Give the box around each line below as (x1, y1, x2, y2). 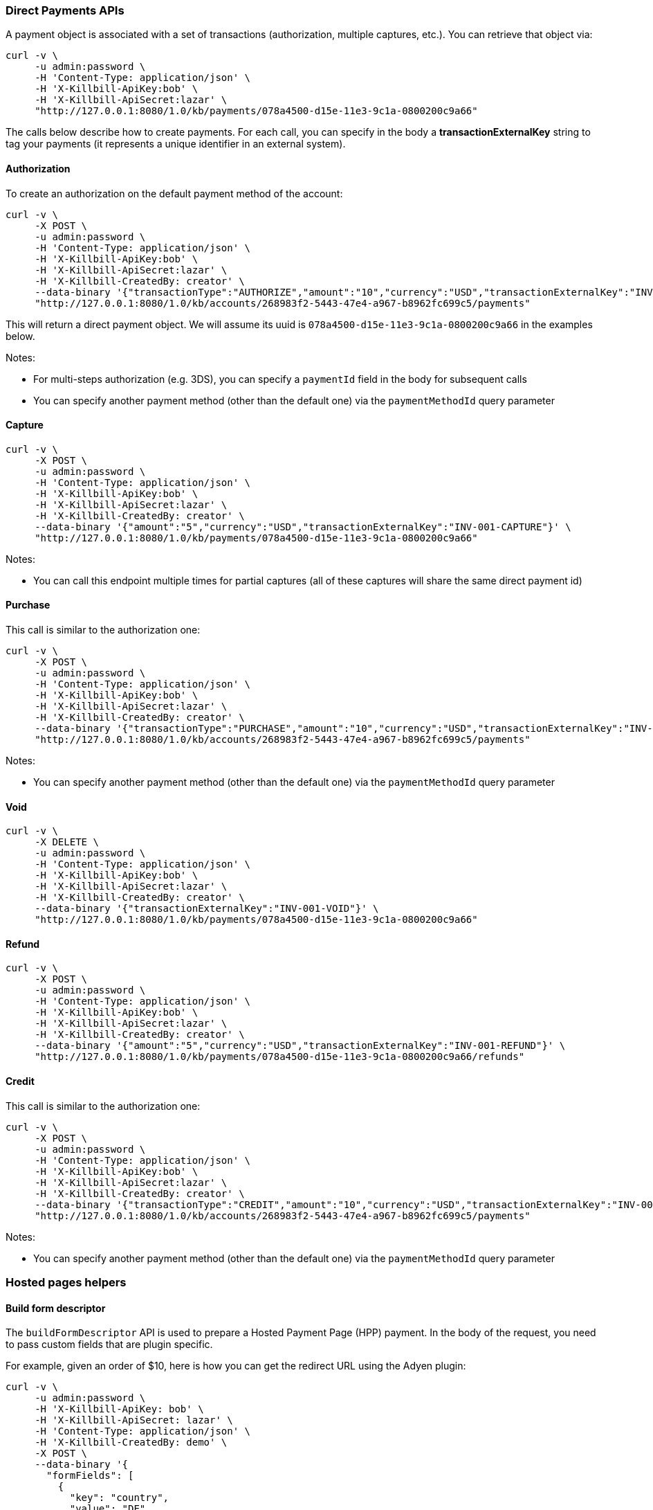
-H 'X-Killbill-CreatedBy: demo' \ (35, 1437, 228, 1448)
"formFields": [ (46, 1470, 134, 1482)
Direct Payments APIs (6, 3, 125, 17)
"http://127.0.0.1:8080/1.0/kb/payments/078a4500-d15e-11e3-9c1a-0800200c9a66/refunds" (35, 1051, 525, 1063)
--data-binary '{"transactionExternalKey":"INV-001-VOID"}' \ (35, 903, 379, 915)
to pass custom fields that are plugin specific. (6, 1338, 213, 1351)
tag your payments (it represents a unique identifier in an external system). (6, 138, 346, 150)
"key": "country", (69, 1492, 169, 1504)
